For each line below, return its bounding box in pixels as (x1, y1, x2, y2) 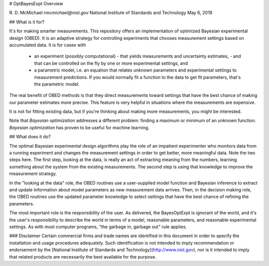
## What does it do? (9, 134, 51, 140)
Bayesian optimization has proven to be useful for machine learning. (9, 124, 149, 130)
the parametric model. (34, 81, 80, 87)
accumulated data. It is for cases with (9, 42, 87, 48)
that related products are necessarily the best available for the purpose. (9, 254, 156, 260)
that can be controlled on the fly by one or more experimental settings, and (34, 60, 188, 66)
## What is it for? (9, 19, 45, 25)
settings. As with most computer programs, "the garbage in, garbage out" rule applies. (9, 224, 187, 230)
